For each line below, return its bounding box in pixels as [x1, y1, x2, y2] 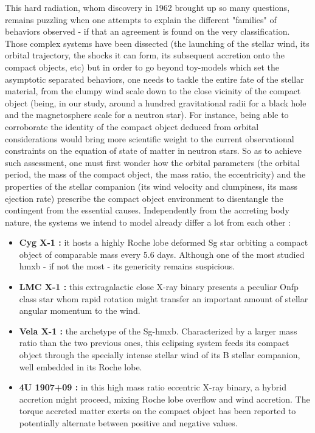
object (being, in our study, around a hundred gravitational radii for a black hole [5, 96, 306, 109]
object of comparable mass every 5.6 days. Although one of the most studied [19, 248, 305, 260]
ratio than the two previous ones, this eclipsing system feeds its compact [19, 336, 289, 349]
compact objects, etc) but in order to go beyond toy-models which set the [5, 60, 279, 73]
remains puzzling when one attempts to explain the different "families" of [5, 13, 277, 26]
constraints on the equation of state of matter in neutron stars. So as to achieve [5, 144, 302, 157]
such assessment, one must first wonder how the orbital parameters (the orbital [5, 156, 300, 168]
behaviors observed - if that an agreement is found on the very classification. [5, 25, 290, 38]
